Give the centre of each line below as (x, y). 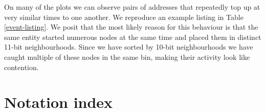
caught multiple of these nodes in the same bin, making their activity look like (127, 57)
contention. (21, 67)
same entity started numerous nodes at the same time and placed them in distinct (133, 37)
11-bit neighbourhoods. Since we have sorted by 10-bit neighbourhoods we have (129, 47)
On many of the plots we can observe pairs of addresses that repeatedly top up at (132, 7)
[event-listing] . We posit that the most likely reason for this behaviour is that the (131, 27)
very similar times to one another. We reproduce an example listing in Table (124, 17)
